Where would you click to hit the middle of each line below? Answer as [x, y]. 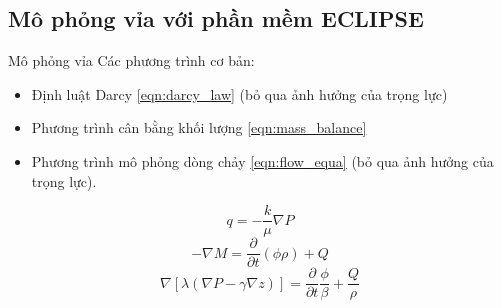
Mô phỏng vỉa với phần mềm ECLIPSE [216, 18]
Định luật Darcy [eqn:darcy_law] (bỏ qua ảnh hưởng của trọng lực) [239, 93]
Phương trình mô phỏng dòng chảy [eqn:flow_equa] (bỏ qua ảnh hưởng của [262, 160]
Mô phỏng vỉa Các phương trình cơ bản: [131, 60]
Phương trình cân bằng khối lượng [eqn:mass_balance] [199, 127]
